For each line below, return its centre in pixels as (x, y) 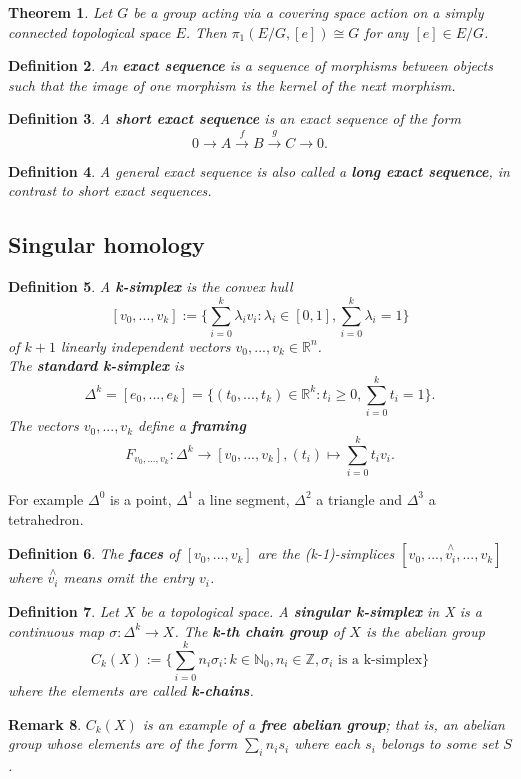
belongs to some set (439, 743)
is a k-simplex (380, 659)
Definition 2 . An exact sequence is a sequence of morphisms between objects (250, 65)
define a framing (192, 425)
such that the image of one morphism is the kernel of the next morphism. (232, 84)
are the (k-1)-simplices (326, 553)
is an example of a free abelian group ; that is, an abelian (323, 723)
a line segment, (244, 498)
